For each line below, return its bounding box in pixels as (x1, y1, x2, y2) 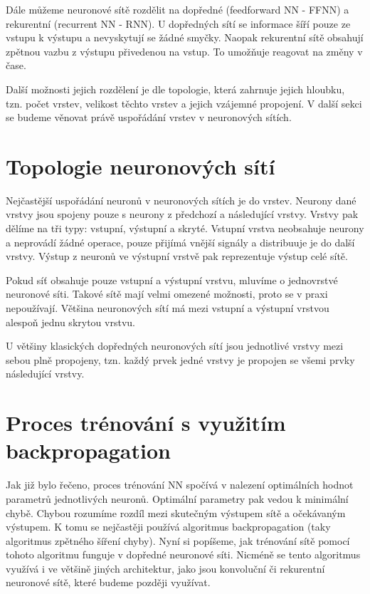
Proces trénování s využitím (6, 408, 286, 437)
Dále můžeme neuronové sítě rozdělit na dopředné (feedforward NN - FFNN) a (6, 2, 349, 16)
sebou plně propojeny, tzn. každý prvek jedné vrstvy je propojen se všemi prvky (6, 352, 355, 367)
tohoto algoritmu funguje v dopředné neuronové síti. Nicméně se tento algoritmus (6, 547, 361, 562)
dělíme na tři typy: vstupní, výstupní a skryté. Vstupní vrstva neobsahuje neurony (6, 221, 364, 236)
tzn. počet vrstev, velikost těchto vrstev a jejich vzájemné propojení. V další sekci (6, 95, 362, 110)
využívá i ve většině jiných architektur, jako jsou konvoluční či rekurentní (6, 561, 325, 575)
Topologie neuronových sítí (6, 151, 275, 180)
